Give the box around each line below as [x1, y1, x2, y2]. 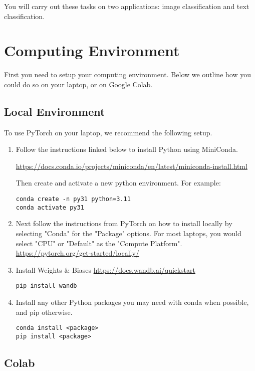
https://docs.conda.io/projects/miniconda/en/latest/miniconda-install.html [16, 160, 247, 171]
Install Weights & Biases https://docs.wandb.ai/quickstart [16, 264, 195, 275]
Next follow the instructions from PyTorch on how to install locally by [16, 218, 232, 229]
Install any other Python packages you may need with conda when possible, [16, 297, 249, 307]
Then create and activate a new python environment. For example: [16, 177, 221, 188]
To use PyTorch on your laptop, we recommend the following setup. [4, 127, 212, 137]
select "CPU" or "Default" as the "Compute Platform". [16, 238, 182, 248]
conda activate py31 [16, 204, 84, 211]
